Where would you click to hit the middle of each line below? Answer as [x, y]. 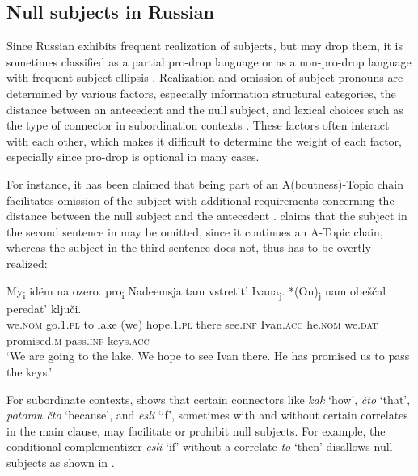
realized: [27, 263]
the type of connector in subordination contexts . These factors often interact [198, 125]
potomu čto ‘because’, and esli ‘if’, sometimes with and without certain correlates [207, 415]
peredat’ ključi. [44, 308]
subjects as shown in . [61, 462]
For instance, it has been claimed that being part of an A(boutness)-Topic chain [205, 183]
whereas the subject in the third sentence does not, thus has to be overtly [189, 247]
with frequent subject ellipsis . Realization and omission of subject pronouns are [205, 77]
